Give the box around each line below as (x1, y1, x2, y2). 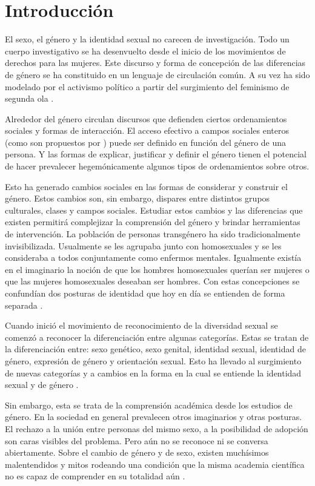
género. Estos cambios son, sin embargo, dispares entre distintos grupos (5, 192, 270, 205)
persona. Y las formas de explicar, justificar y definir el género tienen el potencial (5, 148, 307, 160)
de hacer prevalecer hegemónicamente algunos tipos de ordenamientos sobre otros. (5, 160, 310, 172)
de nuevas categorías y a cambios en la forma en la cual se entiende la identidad (5, 366, 302, 379)
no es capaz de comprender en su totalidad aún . (5, 470, 185, 482)
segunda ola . (5, 92, 54, 105)
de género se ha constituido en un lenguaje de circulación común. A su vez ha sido (5, 68, 310, 80)
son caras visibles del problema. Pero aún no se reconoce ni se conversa (5, 434, 268, 447)
